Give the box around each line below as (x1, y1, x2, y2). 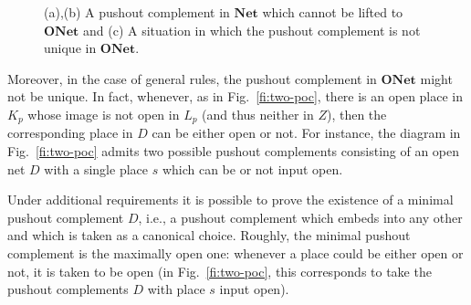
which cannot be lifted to (262, 3, 403, 21)
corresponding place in (7, 123, 133, 142)
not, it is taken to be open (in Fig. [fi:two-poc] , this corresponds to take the (7, 261, 432, 280)
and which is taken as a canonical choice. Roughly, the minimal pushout (7, 226, 411, 245)
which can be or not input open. (162, 159, 343, 178)
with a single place (44, 159, 148, 178)
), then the (326, 104, 387, 123)
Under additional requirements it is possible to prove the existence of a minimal (7, 190, 454, 209)
